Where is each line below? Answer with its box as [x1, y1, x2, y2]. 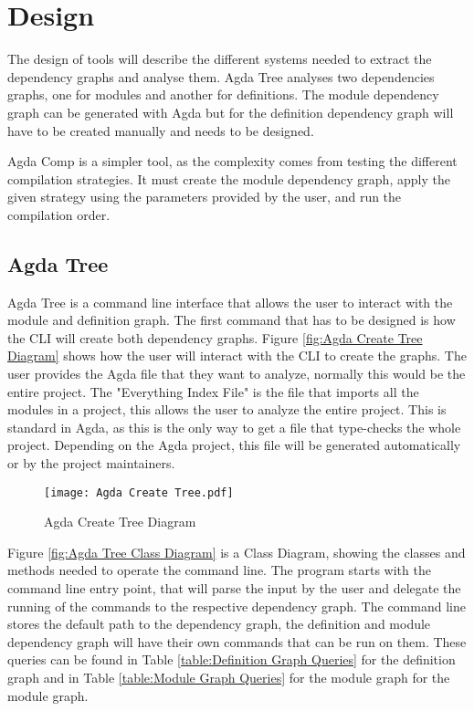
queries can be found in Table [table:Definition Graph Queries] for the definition [7, 650, 456, 669]
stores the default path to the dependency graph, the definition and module [7, 614, 431, 633]
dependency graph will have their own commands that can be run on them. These [7, 632, 467, 651]
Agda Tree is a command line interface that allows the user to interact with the [7, 292, 453, 311]
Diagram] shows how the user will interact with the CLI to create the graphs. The [7, 346, 467, 365]
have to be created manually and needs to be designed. [7, 120, 314, 140]
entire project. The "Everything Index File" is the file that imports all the [7, 382, 419, 401]
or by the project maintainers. [7, 454, 175, 473]
